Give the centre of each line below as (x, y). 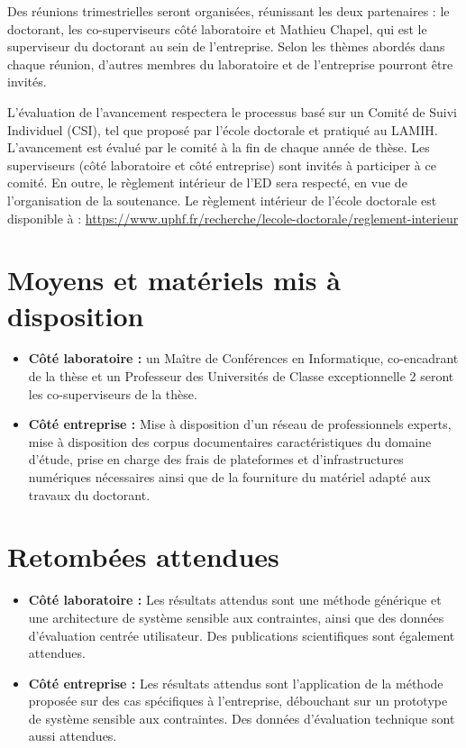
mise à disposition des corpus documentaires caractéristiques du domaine (230, 441)
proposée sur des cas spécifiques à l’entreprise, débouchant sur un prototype (238, 701)
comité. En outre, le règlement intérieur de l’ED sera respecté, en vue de (207, 182)
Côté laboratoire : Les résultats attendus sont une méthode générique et (235, 600)
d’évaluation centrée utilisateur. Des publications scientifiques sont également (242, 635)
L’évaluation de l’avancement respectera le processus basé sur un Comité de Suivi (232, 111)
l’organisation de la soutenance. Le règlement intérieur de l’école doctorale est (222, 200)
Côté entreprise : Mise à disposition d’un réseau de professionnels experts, (240, 424)
